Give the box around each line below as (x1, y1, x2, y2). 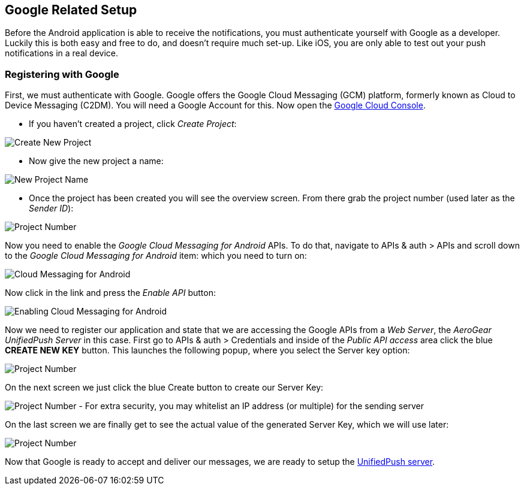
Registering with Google (5, 68, 119, 80)
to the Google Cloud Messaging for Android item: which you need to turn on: (5, 250, 307, 261)
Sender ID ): (29, 203, 74, 214)
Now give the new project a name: (29, 156, 164, 167)
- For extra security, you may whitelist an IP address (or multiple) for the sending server (79, 401, 424, 412)
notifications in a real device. (5, 48, 119, 59)
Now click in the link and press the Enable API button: (5, 288, 216, 298)
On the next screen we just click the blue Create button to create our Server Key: (5, 382, 324, 393)
